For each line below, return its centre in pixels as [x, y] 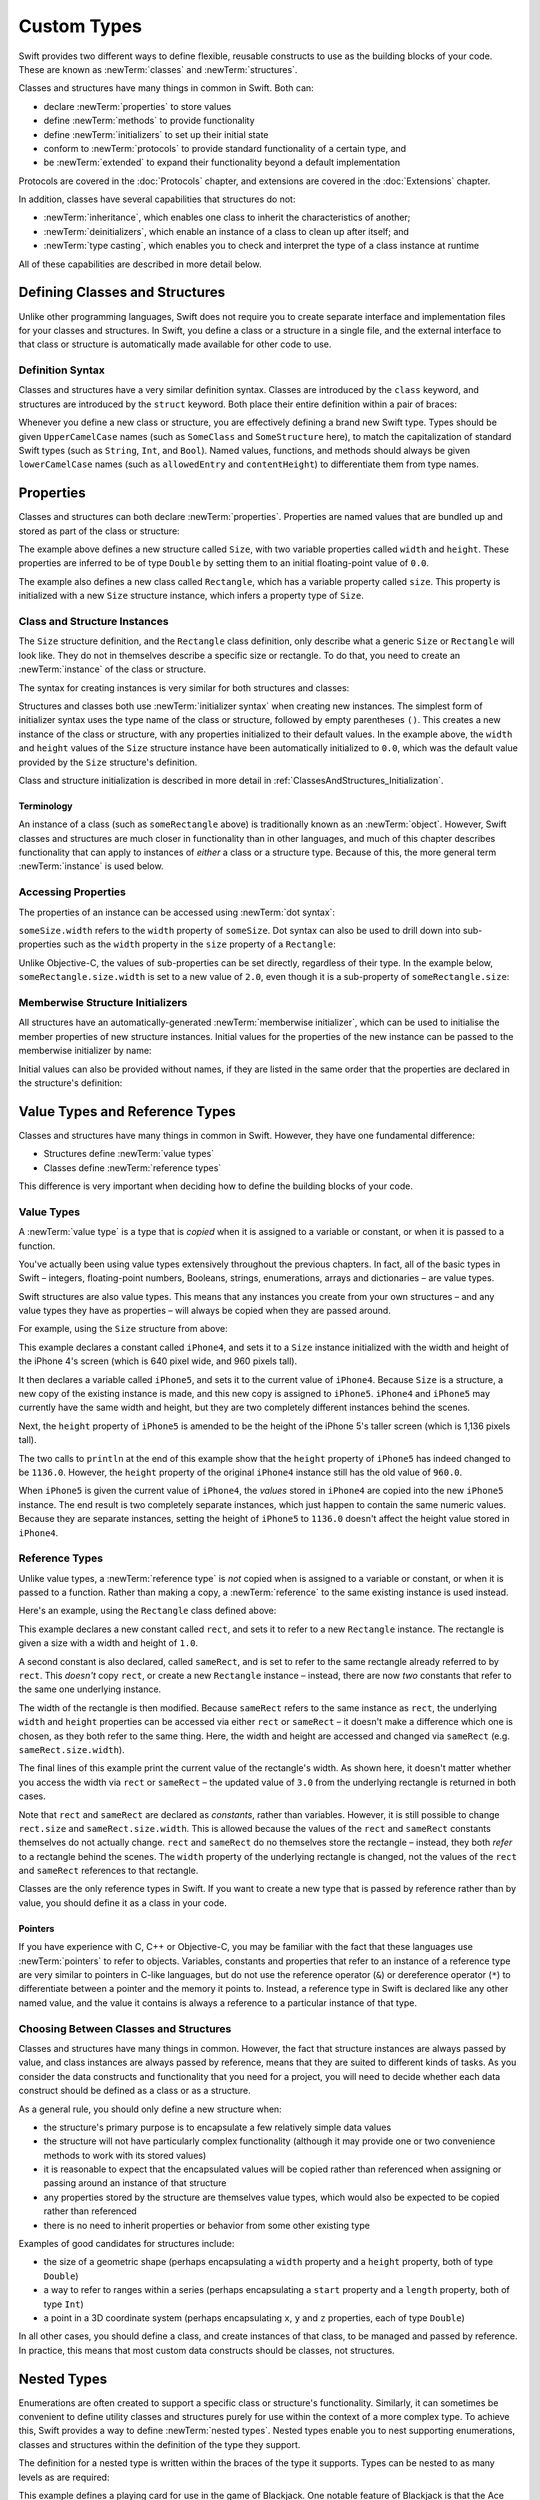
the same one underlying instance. [90, 1689]
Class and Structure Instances [93, 622]
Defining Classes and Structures [122, 292]
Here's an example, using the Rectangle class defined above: [147, 1611]
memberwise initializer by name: [85, 1051]
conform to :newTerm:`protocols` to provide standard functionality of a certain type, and [225, 148]
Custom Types [80, 26]
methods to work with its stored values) [125, 2155]
